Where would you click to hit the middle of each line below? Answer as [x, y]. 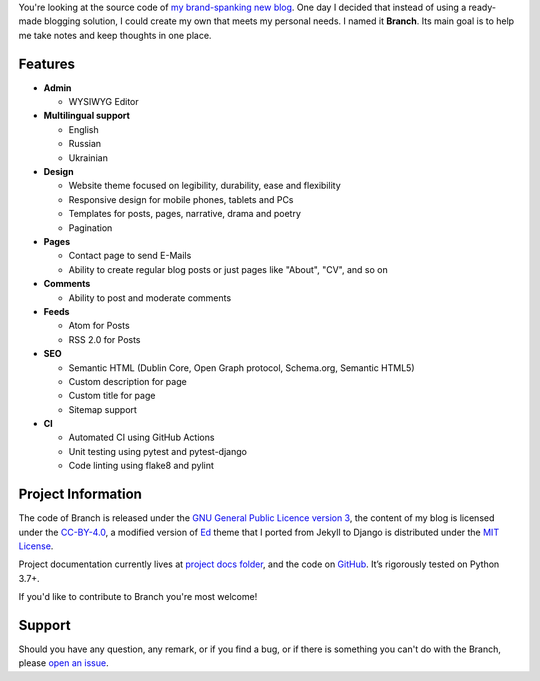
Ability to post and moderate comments [150, 297]
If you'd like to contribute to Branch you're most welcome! [138, 597]
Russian [85, 144]
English [83, 129]
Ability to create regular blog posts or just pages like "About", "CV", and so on [228, 269]
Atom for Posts [99, 326]
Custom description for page [127, 381]
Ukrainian [88, 157]
